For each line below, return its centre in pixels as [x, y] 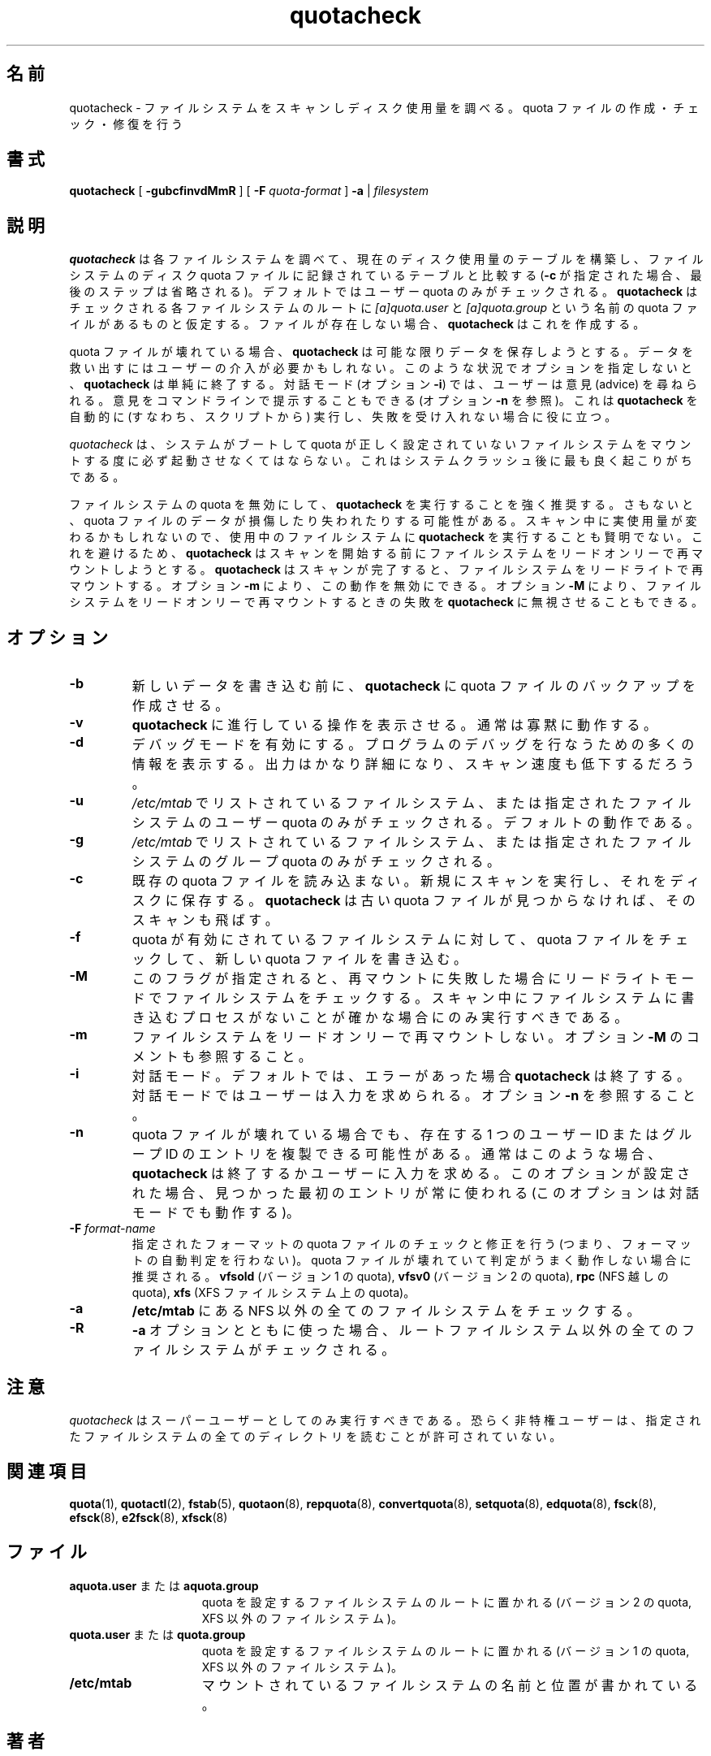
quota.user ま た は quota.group [157, 1634]
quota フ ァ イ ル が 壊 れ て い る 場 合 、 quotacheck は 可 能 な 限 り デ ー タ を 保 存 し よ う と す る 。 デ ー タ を [381, 352]
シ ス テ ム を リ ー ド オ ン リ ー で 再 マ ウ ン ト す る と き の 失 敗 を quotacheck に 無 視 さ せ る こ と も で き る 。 [386, 602]
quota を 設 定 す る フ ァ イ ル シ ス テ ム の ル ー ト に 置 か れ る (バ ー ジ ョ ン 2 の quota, [447, 1602]
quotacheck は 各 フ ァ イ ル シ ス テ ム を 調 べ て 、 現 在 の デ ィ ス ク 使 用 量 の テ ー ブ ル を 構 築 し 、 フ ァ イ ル [386, 259]
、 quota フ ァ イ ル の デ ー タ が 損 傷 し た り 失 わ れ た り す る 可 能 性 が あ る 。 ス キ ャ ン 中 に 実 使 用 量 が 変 [383, 521]
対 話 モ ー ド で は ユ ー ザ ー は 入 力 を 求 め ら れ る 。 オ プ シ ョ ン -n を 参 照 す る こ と [414, 1096]
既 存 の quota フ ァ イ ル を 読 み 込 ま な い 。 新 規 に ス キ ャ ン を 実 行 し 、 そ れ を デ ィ [416, 881]
